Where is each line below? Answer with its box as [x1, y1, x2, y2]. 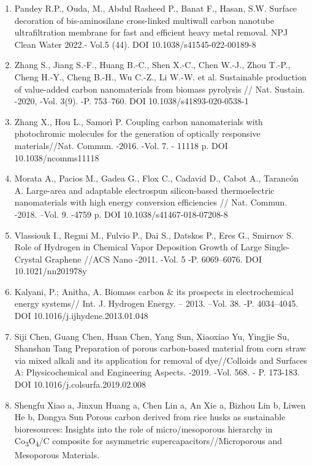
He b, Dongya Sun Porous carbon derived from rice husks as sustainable [14, 410, 286, 423]
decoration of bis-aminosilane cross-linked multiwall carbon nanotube [14, 13, 274, 26]
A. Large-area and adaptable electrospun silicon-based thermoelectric [14, 183, 275, 196]
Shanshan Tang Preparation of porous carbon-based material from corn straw [14, 342, 306, 355]
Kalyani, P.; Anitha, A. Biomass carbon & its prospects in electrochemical [14, 285, 294, 298]
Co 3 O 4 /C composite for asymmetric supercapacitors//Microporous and [14, 434, 283, 449]
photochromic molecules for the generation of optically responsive [14, 127, 261, 140]
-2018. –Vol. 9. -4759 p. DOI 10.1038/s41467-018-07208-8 [14, 207, 228, 220]
